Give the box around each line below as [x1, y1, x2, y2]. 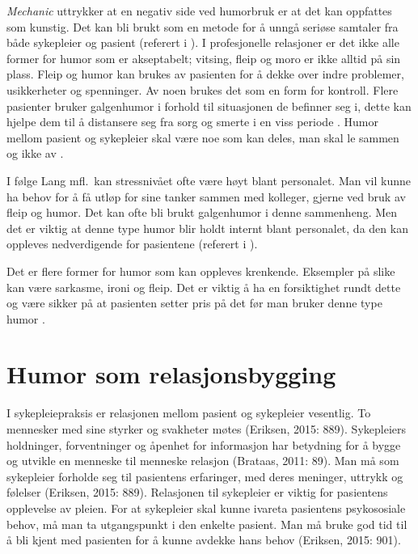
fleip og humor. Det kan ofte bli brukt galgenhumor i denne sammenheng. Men [6, 204, 398, 221]
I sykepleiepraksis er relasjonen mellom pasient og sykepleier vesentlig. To [6, 404, 371, 421]
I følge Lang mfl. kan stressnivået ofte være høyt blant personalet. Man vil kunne [6, 171, 411, 188]
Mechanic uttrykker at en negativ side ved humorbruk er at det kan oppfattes [6, 2, 392, 19]
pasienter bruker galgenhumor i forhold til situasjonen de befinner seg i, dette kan [6, 97, 412, 114]
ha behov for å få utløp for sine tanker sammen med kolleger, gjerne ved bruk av [6, 188, 406, 205]
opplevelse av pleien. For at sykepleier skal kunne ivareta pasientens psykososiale [6, 499, 406, 516]
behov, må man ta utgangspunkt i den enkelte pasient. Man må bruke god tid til [6, 515, 407, 532]
